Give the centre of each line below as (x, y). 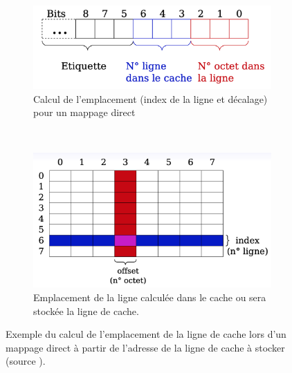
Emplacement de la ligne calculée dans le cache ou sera (150, 297)
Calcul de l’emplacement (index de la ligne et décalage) (150, 98)
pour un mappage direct (84, 112)
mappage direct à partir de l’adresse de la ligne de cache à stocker (145, 347)
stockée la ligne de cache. (86, 310)
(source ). (26, 361)
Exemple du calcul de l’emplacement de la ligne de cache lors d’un (146, 334)
